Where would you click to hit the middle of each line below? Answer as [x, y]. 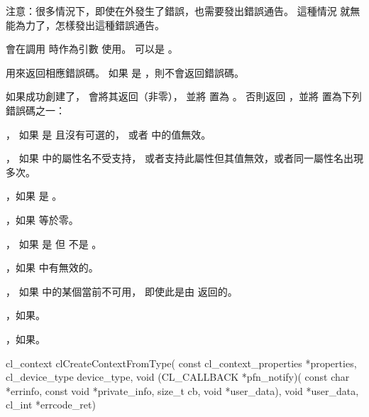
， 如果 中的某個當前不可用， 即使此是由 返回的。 [122, 291]
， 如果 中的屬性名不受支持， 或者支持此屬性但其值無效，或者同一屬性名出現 [184, 158]
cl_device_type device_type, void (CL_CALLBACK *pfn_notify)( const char [178, 377]
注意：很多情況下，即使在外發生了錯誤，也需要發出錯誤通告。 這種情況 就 [178, 11]
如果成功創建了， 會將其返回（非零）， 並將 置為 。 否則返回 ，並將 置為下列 [184, 96]
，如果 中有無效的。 [52, 267]
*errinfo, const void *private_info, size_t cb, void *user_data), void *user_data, [182, 390]
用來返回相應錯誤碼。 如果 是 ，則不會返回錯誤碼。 [125, 72]
